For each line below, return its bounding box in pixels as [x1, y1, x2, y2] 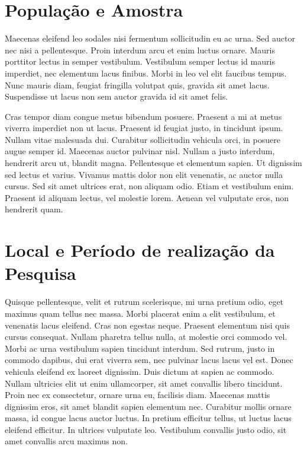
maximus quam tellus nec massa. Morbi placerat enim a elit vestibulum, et [5, 307, 276, 319]
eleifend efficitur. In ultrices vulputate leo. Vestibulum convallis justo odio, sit [5, 423, 287, 435]
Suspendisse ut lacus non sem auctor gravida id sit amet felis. [5, 90, 228, 103]
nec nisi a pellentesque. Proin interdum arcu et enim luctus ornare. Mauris [5, 43, 275, 56]
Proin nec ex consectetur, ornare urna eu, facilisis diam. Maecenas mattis [5, 389, 270, 401]
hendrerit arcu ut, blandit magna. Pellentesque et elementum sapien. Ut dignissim [5, 157, 302, 169]
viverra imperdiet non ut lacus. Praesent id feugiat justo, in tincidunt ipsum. [5, 122, 283, 134]
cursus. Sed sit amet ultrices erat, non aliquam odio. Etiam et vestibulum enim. [5, 180, 294, 192]
